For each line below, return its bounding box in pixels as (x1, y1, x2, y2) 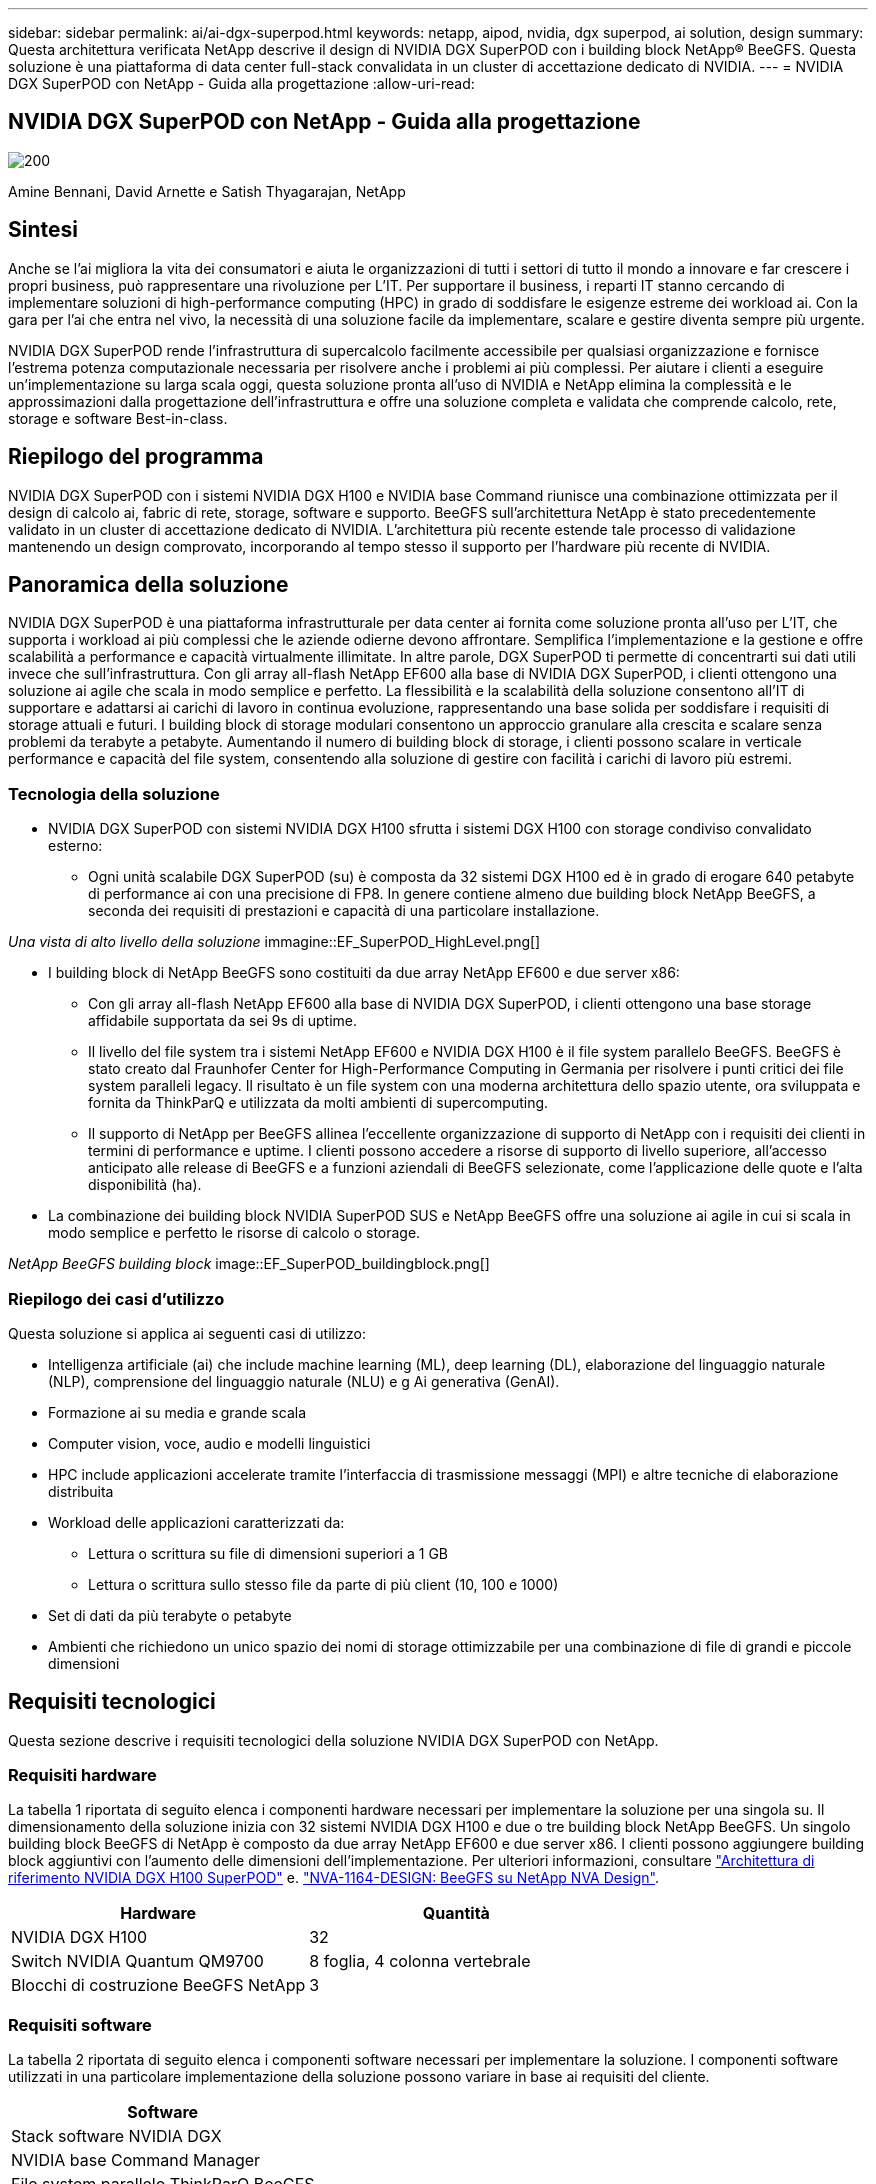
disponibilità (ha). (88, 1176, 202, 1194)
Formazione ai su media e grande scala (48, 1403, 306, 1421)
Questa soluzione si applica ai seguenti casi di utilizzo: (8, 1324, 367, 1342)
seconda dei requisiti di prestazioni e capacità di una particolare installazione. (88, 902, 600, 920)
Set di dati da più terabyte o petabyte (48, 1606, 292, 1624)
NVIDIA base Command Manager (11, 2150, 261, 2171)
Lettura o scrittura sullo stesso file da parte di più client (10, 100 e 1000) (88, 1575, 559, 1593)
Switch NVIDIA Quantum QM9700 (11, 1951, 264, 1972)
